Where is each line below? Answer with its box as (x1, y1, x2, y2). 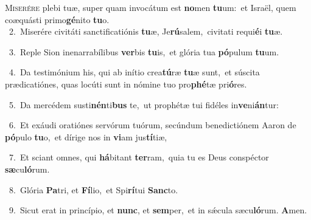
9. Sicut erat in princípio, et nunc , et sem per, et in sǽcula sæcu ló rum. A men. (9, 204, 307, 216)
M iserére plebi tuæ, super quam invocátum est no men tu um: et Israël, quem (5, 1, 296, 13)
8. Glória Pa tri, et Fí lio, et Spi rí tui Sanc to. (9, 183, 178, 196)
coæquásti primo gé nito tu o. (5, 13, 110, 26)
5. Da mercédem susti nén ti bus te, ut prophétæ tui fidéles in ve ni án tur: (9, 98, 279, 111)
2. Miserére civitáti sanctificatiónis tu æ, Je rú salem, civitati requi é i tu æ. (9, 25, 283, 38)
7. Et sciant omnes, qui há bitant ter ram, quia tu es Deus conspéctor (9, 151, 269, 163)
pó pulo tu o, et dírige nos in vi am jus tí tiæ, (5, 130, 167, 143)
